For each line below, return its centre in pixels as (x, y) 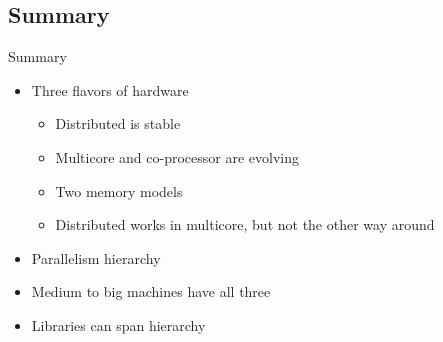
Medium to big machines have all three (151, 291)
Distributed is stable (118, 123)
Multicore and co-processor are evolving (177, 156)
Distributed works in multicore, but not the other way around (245, 224)
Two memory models (119, 190)
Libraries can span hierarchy (118, 324)
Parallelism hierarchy (96, 257)
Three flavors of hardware (110, 89)
